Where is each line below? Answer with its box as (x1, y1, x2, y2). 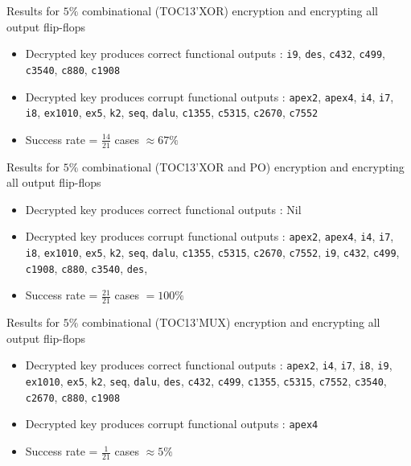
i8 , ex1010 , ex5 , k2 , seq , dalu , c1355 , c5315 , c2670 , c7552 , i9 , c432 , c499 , (25, 244, 400, 261)
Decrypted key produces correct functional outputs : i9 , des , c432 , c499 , (25, 45, 385, 62)
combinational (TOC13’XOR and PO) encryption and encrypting (82, 158, 405, 175)
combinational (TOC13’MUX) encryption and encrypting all (82, 314, 380, 331)
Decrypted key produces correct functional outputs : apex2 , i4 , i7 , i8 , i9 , (25, 357, 393, 373)
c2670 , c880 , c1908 (25, 388, 121, 405)
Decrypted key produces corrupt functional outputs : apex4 (25, 415, 319, 432)
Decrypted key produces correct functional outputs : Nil (25, 200, 302, 217)
